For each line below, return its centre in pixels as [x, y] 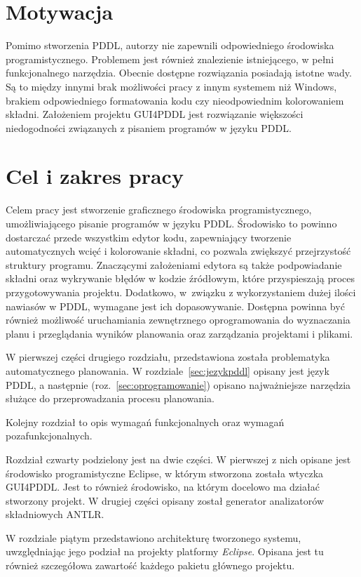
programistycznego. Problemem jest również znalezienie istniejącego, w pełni [170, 59]
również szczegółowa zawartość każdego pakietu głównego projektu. [150, 565]
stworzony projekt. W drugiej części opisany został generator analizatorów [165, 500]
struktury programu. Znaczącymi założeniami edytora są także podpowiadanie [174, 264]
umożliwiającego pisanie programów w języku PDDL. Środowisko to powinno [171, 223]
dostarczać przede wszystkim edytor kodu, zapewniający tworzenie [149, 237]
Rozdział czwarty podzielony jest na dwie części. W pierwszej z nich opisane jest [178, 459]
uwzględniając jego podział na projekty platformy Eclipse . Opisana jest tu [165, 551]
